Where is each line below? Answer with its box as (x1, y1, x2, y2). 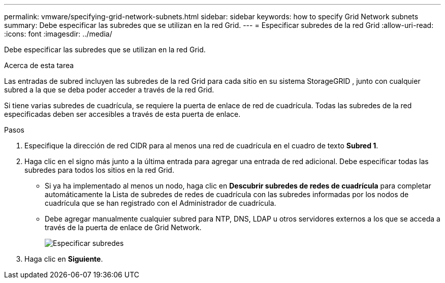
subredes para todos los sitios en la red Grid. (24, 166, 174, 174)
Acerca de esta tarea (4, 61, 74, 70)
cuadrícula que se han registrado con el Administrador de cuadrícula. (45, 199, 276, 207)
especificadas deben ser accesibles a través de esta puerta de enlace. (4, 110, 241, 118)
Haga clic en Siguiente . (24, 255, 103, 263)
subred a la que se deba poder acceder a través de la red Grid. (4, 85, 214, 94)
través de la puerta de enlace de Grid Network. (45, 223, 202, 232)
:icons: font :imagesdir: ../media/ (4, 29, 112, 38)
